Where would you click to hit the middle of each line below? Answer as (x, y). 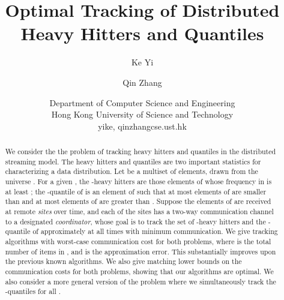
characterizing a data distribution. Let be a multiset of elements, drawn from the (131, 171)
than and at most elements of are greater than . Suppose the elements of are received (138, 201)
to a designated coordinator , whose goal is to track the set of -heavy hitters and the (135, 221)
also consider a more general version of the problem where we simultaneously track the (140, 281)
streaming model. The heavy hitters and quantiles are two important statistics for (133, 161)
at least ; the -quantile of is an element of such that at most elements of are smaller (136, 191)
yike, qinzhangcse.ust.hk (142, 126)
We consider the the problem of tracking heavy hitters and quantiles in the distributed (140, 151)
